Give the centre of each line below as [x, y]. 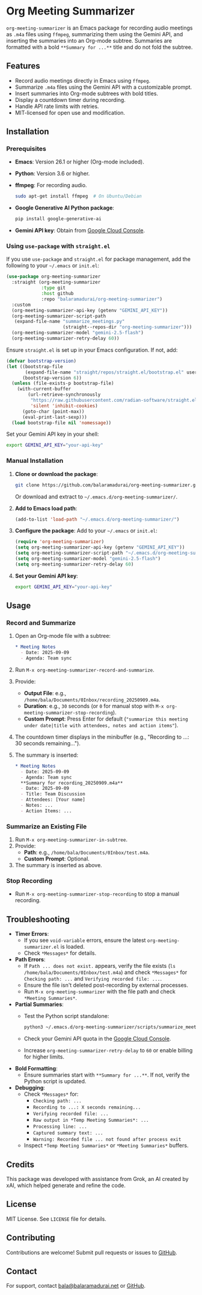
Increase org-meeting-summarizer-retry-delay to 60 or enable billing [108, 1051]
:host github [57, 294]
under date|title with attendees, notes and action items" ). [101, 725]
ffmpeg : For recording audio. [51, 185]
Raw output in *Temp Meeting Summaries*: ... [91, 1121]
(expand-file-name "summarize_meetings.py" [69, 322]
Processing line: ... [60, 1127]
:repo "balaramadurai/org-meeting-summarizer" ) [102, 299]
